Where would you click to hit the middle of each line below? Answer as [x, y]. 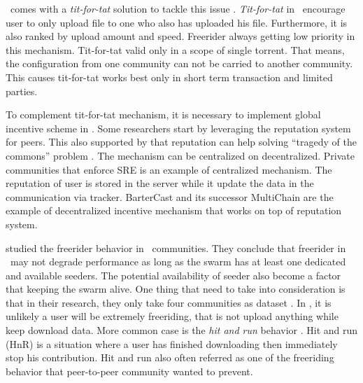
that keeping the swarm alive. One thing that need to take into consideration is [176, 289]
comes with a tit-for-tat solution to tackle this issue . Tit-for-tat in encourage [178, 8]
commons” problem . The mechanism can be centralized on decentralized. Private [180, 155]
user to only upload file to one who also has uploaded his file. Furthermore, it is [177, 22]
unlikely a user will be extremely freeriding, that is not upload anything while [172, 316]
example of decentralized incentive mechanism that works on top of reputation [174, 210]
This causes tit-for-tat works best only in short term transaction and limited [169, 77]
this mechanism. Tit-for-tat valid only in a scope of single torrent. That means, [175, 49]
